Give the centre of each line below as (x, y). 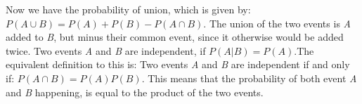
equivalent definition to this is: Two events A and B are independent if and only (178, 64)
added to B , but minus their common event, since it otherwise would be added (175, 37)
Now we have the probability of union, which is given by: (128, 9)
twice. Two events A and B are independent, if (106, 50)
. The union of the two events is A (277, 23)
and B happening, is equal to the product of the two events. (135, 92)
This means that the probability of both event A (252, 78)
